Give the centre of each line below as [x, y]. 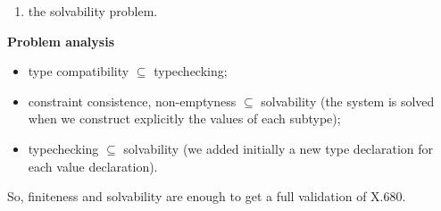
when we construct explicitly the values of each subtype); [184, 118]
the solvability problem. [93, 11]
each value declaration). [93, 166]
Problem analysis [61, 41]
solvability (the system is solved [348, 101]
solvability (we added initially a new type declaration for [279, 148]
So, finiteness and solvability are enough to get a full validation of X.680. [207, 196]
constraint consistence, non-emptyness [132, 101]
